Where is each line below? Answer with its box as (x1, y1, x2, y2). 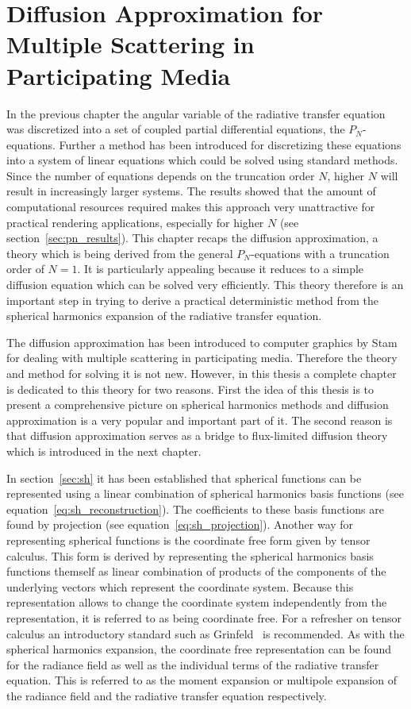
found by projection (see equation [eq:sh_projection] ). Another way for (6, 516, 354, 533)
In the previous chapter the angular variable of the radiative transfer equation (6, 105, 386, 121)
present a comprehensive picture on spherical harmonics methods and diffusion (6, 396, 389, 413)
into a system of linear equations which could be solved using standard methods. (6, 152, 398, 168)
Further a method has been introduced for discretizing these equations (59, 136, 401, 152)
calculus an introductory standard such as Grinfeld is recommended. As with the (6, 625, 405, 642)
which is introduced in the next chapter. (6, 442, 202, 459)
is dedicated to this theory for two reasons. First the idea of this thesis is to (6, 380, 375, 397)
